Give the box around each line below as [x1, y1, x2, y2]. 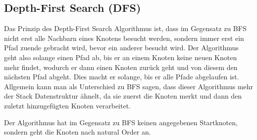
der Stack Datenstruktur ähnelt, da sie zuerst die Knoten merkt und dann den [4, 91, 242, 101]
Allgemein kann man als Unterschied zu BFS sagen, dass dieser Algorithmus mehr [4, 81, 254, 91]
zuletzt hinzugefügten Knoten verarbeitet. [4, 100, 131, 110]
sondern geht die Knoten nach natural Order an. [4, 127, 151, 137]
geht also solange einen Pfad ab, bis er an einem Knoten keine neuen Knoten [4, 52, 237, 62]
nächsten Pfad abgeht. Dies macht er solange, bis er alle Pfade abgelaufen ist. [4, 71, 239, 82]
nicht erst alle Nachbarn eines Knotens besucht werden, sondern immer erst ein [4, 33, 244, 43]
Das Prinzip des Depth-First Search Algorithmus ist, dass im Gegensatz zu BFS [4, 23, 247, 34]
